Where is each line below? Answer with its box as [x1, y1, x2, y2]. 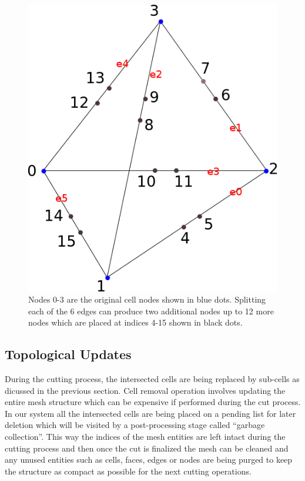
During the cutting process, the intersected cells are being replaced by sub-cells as [5, 373, 300, 385]
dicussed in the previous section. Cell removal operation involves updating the [5, 384, 286, 396]
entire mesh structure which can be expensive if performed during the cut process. [5, 396, 301, 408]
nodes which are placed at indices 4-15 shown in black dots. [28, 316, 243, 329]
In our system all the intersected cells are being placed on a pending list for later [5, 407, 296, 419]
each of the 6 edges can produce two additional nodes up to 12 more [28, 304, 274, 317]
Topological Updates [5, 345, 132, 363]
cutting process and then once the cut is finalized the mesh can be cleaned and [5, 442, 289, 454]
